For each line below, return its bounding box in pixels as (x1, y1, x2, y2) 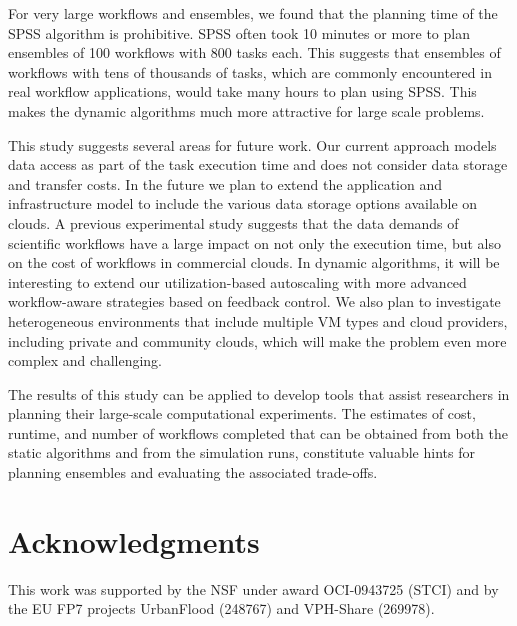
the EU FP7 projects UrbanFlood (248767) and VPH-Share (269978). (8, 598, 435, 619)
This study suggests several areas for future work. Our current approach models (8, 134, 497, 155)
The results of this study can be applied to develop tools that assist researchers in (8, 383, 510, 404)
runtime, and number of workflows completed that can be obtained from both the (8, 422, 508, 443)
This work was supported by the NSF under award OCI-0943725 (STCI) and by (8, 578, 499, 599)
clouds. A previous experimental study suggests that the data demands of (8, 212, 459, 233)
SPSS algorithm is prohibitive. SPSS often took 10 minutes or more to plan (8, 22, 470, 43)
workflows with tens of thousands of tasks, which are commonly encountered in (8, 61, 492, 82)
